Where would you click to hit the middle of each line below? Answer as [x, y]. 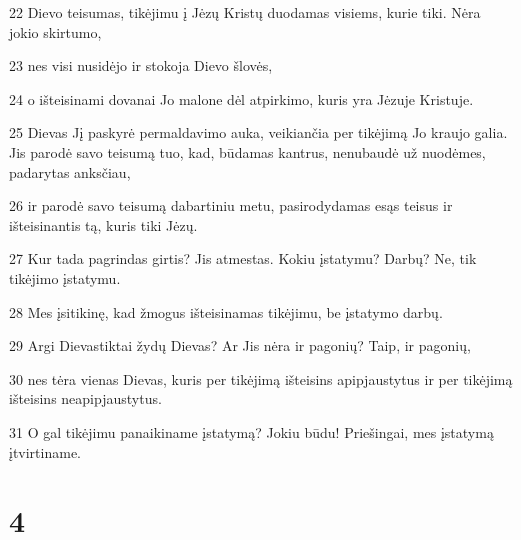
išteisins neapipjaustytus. [85, 398]
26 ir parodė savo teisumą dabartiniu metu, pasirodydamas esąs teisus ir [231, 205]
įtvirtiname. [45, 451]
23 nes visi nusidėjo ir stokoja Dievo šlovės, [141, 65]
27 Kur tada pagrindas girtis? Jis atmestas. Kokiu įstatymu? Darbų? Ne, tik [243, 258]
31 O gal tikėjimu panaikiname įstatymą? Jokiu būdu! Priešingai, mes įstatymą [251, 431]
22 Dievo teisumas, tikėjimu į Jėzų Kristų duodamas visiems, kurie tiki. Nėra [245, 12]
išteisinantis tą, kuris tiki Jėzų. [103, 224]
